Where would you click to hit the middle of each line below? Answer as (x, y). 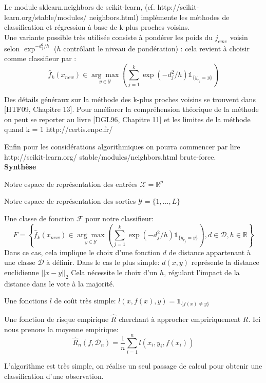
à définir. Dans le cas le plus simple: (103, 262)
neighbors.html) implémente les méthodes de (159, 17)
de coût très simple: (85, 301)
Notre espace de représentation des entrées (71, 184)
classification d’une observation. (54, 376)
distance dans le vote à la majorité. (59, 283)
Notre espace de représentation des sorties (70, 201)
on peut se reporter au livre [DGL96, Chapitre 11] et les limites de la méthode (127, 119)
